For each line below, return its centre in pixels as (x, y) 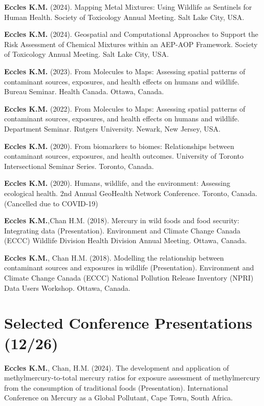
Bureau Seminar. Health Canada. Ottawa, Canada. (84, 91)
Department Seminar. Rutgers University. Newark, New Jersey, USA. (112, 128)
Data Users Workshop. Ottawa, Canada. (67, 287)
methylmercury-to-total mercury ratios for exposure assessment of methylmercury (132, 378)
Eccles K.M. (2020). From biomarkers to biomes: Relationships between (119, 146)
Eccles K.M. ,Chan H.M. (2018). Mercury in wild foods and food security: (122, 220)
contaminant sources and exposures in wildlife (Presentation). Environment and (129, 268)
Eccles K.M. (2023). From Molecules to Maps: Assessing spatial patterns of (125, 71)
